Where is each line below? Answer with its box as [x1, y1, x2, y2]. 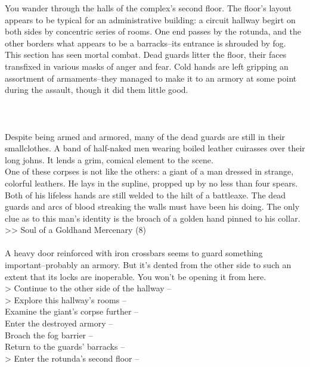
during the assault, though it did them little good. [5, 83, 188, 96]
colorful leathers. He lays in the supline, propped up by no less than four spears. [5, 176, 298, 189]
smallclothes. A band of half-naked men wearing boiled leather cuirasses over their [5, 142, 305, 154]
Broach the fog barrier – [5, 328, 93, 341]
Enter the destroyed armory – [5, 317, 113, 329]
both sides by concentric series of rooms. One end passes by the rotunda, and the [5, 25, 301, 38]
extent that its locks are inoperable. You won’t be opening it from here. [5, 270, 266, 282]
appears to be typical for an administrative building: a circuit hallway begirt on [5, 13, 296, 26]
